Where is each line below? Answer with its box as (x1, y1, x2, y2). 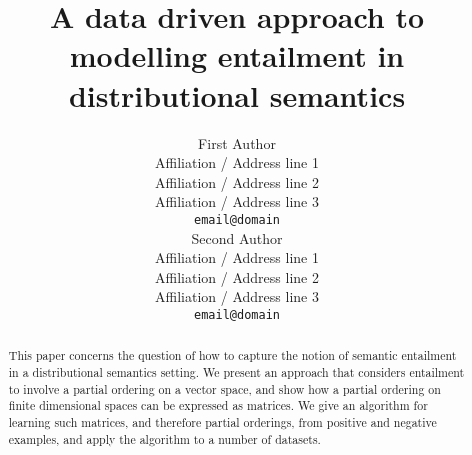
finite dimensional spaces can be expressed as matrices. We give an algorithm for (8, 397, 428, 414)
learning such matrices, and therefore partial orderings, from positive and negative (8, 413, 437, 430)
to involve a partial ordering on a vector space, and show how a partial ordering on (8, 380, 441, 397)
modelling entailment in (69, 35, 405, 76)
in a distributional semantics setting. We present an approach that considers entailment (8, 364, 465, 381)
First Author (198, 132, 276, 153)
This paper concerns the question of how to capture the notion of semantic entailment (8, 347, 457, 364)
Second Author (191, 227, 283, 248)
